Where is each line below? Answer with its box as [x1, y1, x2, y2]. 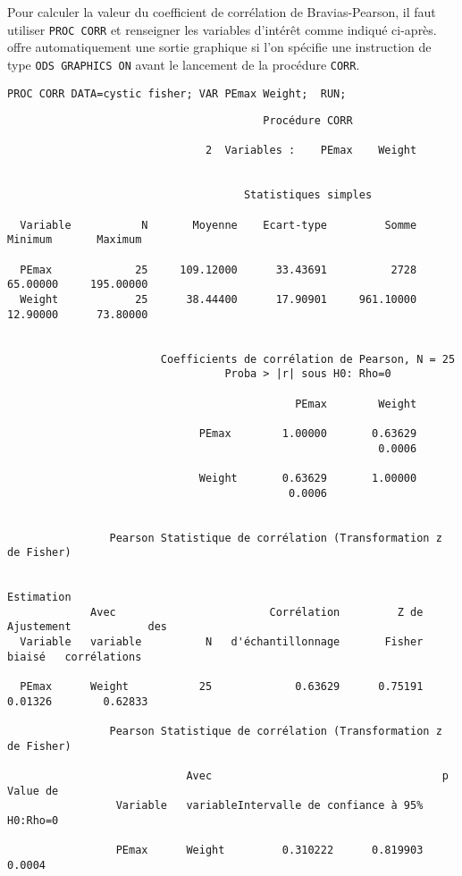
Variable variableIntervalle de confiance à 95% [115, 799, 424, 813]
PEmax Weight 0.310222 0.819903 [115, 844, 424, 857]
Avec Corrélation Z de [90, 605, 424, 619]
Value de [7, 784, 59, 797]
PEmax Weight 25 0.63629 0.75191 [20, 680, 424, 694]
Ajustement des [7, 620, 167, 634]
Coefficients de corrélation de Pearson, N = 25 [160, 352, 456, 366]
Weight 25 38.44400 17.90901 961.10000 [20, 293, 417, 307]
